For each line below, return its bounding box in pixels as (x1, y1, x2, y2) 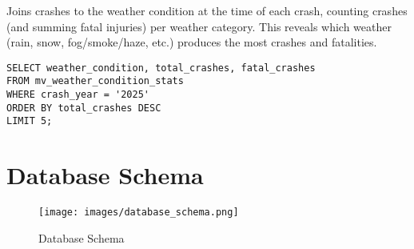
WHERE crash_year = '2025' (6, 89, 149, 101)
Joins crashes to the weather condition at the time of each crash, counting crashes (6, 2, 408, 18)
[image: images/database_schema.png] (38, 207, 239, 219)
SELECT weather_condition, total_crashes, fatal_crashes (6, 62, 316, 74)
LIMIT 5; (6, 115, 53, 127)
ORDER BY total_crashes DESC (6, 102, 161, 114)
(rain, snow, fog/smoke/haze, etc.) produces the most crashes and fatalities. (6, 34, 377, 50)
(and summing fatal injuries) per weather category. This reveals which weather (6, 18, 392, 34)
